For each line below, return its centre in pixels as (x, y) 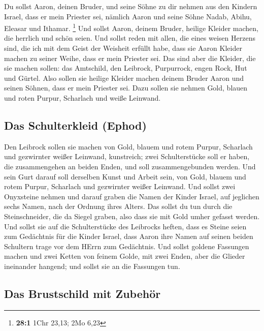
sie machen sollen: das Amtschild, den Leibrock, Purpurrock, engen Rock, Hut (126, 68)
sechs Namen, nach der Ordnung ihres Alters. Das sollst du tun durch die (118, 206)
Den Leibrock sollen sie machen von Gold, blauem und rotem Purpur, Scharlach (128, 146)
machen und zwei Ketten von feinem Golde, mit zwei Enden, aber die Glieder (125, 256)
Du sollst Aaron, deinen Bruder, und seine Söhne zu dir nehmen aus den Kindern (131, 6)
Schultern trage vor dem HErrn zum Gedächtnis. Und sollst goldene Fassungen (127, 246)
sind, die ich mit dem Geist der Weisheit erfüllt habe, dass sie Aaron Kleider (123, 48)
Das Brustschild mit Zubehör (82, 293)
